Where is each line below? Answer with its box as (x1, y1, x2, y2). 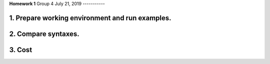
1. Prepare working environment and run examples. (9, 13, 172, 22)
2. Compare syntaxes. (9, 29, 79, 38)
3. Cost (9, 45, 32, 54)
